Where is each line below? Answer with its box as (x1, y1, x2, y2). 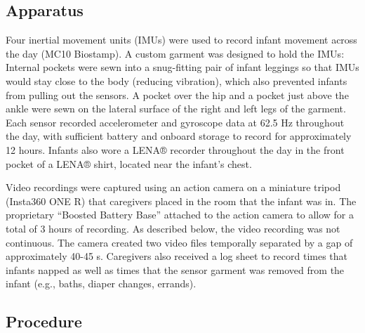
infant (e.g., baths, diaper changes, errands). (6, 276, 197, 291)
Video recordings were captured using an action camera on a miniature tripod (6, 180, 341, 195)
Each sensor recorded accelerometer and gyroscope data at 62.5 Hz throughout (6, 115, 345, 129)
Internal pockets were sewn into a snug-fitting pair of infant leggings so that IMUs (6, 60, 359, 74)
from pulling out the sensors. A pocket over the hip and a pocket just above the (6, 87, 349, 102)
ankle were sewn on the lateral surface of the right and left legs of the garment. (6, 101, 346, 116)
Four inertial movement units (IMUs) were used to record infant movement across (6, 32, 357, 47)
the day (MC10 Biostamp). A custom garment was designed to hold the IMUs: (6, 46, 345, 60)
